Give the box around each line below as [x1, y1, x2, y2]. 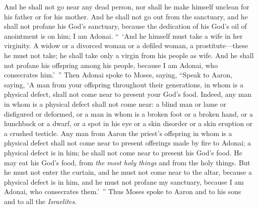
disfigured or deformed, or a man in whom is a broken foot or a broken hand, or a [4, 108, 253, 119]
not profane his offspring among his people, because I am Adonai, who [4, 60, 218, 70]
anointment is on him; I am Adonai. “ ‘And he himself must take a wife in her [4, 30, 243, 41]
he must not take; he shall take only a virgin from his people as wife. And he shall [4, 50, 254, 60]
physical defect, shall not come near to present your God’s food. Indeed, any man [4, 89, 252, 99]
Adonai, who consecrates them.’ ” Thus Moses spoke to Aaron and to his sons [4, 186, 241, 197]
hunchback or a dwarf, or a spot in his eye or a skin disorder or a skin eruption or [4, 118, 253, 129]
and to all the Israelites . [4, 196, 77, 206]
